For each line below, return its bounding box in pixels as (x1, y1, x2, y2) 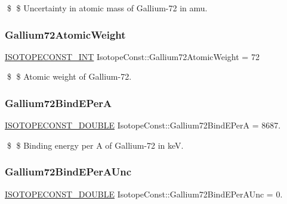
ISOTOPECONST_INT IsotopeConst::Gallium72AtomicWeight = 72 (5, 50, 260, 62)
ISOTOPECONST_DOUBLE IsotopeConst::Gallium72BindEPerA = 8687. (5, 119, 281, 131)
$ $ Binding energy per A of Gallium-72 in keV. (7, 139, 184, 151)
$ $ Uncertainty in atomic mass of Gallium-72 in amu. (7, 2, 208, 14)
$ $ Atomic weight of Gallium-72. (7, 70, 132, 83)
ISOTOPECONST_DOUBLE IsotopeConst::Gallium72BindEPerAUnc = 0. (5, 187, 283, 200)
